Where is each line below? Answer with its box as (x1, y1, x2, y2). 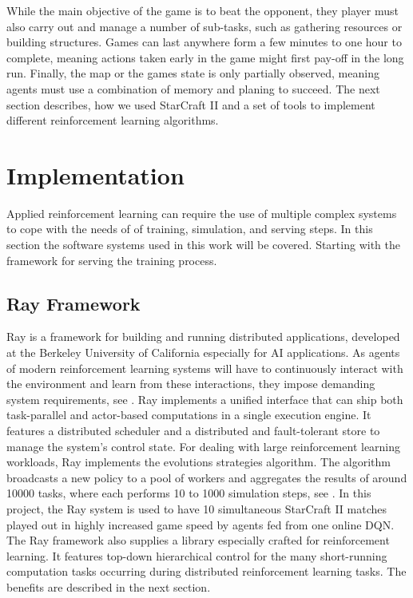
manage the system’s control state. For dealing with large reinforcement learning (6, 438, 401, 454)
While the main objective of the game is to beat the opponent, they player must (6, 2, 399, 18)
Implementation (6, 158, 185, 191)
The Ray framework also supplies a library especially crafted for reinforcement (6, 532, 390, 548)
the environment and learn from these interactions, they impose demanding (6, 375, 375, 392)
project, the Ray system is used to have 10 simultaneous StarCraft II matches (6, 500, 387, 517)
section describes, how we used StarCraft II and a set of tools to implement (6, 96, 375, 113)
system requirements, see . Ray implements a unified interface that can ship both (6, 390, 403, 407)
